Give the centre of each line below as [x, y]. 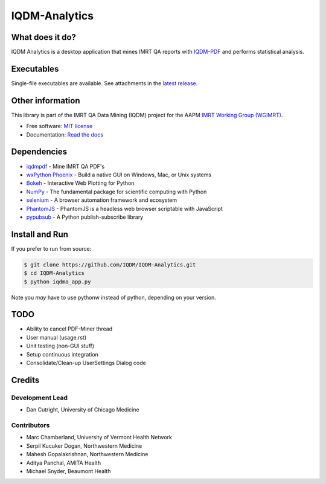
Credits [25, 380]
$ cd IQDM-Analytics [54, 273]
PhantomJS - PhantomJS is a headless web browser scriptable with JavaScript [124, 208]
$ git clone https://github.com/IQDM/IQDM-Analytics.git [110, 265]
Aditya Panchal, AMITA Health [64, 463]
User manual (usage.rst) [56, 337]
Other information [46, 101]
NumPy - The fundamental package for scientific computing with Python [117, 192]
